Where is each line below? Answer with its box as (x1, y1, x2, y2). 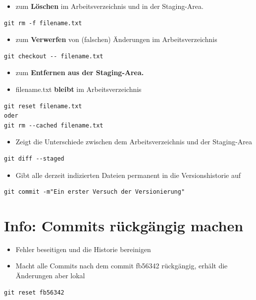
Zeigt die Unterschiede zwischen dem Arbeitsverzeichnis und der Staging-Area (15, 136, 253, 147)
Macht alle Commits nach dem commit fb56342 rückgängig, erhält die (15, 260, 228, 271)
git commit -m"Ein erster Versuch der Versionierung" (4, 188, 185, 196)
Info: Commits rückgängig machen (4, 215, 244, 235)
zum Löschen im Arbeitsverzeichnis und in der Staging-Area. (15, 1, 204, 11)
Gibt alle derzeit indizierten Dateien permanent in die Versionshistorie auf (15, 170, 241, 180)
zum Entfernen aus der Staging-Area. (15, 67, 144, 78)
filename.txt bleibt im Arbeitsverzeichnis (15, 84, 142, 94)
